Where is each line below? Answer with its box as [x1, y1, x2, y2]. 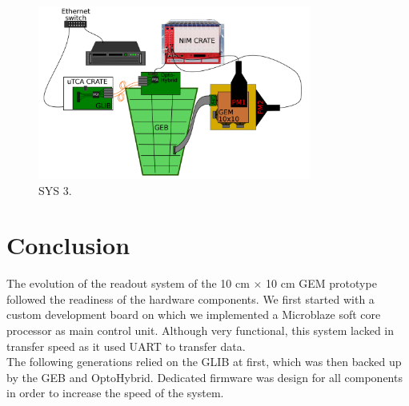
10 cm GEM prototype [266, 275, 377, 292]
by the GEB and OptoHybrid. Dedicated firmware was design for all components [6, 368, 403, 385]
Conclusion [6, 229, 130, 261]
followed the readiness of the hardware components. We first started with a [6, 290, 375, 307]
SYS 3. [38, 181, 72, 198]
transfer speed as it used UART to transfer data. [6, 337, 246, 354]
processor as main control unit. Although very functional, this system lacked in [6, 322, 395, 339]
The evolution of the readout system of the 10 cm [6, 275, 250, 292]
